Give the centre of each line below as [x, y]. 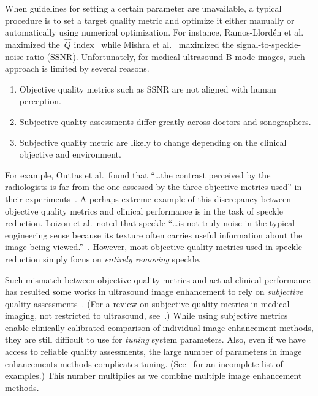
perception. [40, 101]
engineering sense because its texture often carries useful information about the [154, 234]
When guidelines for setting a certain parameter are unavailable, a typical [143, 8]
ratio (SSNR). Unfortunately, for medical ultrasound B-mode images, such [166, 56]
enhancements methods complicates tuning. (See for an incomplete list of [144, 363]
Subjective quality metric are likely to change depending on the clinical [153, 142]
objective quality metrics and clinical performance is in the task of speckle [144, 211]
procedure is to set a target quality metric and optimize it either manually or [150, 20]
